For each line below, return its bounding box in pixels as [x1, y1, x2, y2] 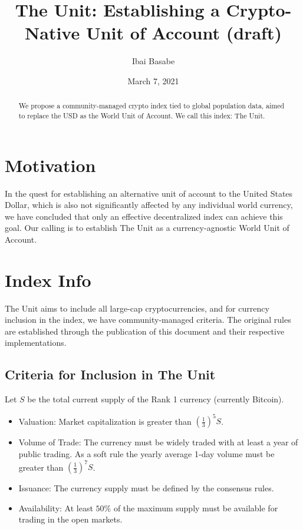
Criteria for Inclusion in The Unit [5, 365, 216, 383]
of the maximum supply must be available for [113, 501, 278, 514]
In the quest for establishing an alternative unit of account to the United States [5, 187, 293, 199]
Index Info [5, 267, 91, 292]
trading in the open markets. [18, 513, 123, 525]
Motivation [5, 153, 96, 177]
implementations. [5, 336, 67, 349]
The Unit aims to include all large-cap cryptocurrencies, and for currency [5, 302, 269, 314]
